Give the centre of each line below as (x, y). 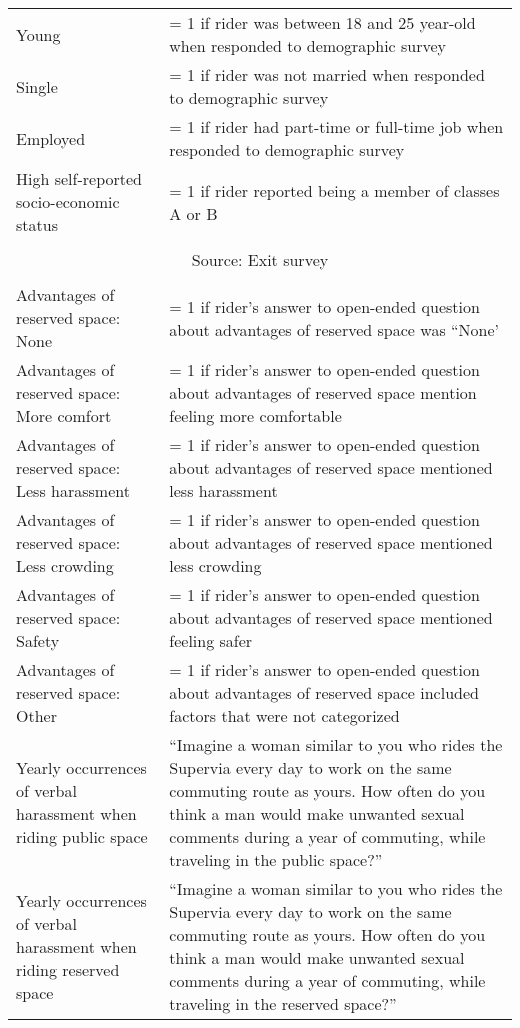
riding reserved (68, 969)
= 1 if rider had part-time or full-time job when (336, 126)
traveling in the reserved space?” (283, 1003)
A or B (193, 213)
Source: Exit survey (260, 259)
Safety (38, 640)
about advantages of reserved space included (324, 692)
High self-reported (79, 178)
